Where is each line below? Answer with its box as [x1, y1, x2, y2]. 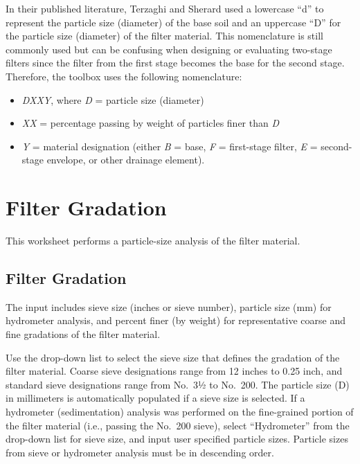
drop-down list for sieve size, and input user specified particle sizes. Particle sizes [6, 431, 348, 446]
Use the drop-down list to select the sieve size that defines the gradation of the [6, 350, 340, 364]
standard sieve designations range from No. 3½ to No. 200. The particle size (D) [6, 377, 350, 391]
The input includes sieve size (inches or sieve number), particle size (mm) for [6, 299, 332, 314]
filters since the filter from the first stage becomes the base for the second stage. [6, 55, 345, 70]
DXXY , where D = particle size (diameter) [21, 92, 204, 107]
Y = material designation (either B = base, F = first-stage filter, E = [21, 139, 318, 153]
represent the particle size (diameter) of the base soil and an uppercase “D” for [6, 15, 341, 29]
